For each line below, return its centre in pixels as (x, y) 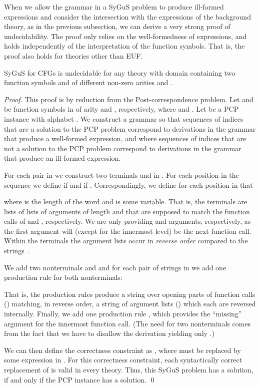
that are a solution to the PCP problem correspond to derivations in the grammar (130, 128)
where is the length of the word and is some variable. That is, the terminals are (126, 202)
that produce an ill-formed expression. (62, 158)
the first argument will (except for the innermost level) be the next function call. (128, 231)
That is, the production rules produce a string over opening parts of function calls (130, 294)
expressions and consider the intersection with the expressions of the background (127, 16)
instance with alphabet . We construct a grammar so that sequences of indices (124, 118)
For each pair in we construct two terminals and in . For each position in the (121, 174)
